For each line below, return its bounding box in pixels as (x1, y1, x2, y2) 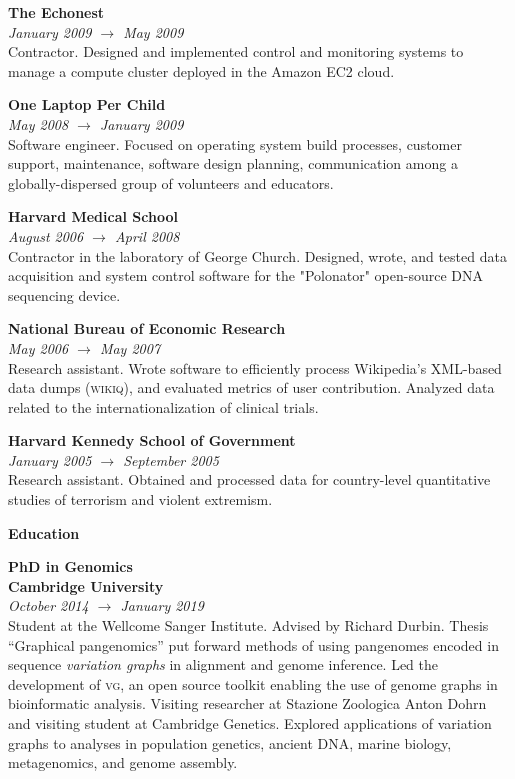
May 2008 (8, 113, 69, 134)
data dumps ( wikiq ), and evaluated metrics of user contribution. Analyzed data (8, 377, 495, 398)
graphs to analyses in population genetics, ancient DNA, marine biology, (8, 732, 452, 753)
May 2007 (99, 337, 161, 358)
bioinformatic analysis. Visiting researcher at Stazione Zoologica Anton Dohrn (8, 693, 487, 714)
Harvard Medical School (8, 206, 178, 227)
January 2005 (8, 449, 92, 470)
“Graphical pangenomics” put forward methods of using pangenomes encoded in (8, 634, 499, 655)
